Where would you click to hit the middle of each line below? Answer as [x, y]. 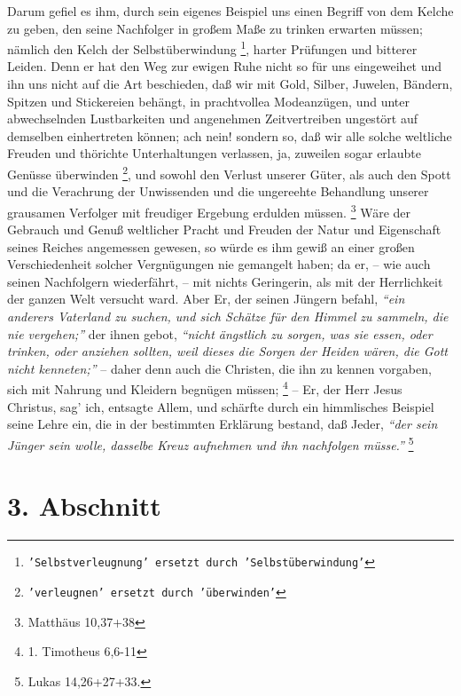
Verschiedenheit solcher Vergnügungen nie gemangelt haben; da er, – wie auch [219, 264]
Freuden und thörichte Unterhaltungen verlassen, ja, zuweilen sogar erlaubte [214, 153]
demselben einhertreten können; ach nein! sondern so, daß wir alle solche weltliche [230, 135]
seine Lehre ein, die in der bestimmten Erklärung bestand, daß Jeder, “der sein [223, 424]
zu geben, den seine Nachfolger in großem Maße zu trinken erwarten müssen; [215, 28]
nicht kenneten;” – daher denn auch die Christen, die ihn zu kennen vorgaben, [219, 368]
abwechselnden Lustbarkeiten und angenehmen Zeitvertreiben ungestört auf [212, 119]
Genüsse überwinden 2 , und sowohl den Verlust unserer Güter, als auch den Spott [229, 173]
